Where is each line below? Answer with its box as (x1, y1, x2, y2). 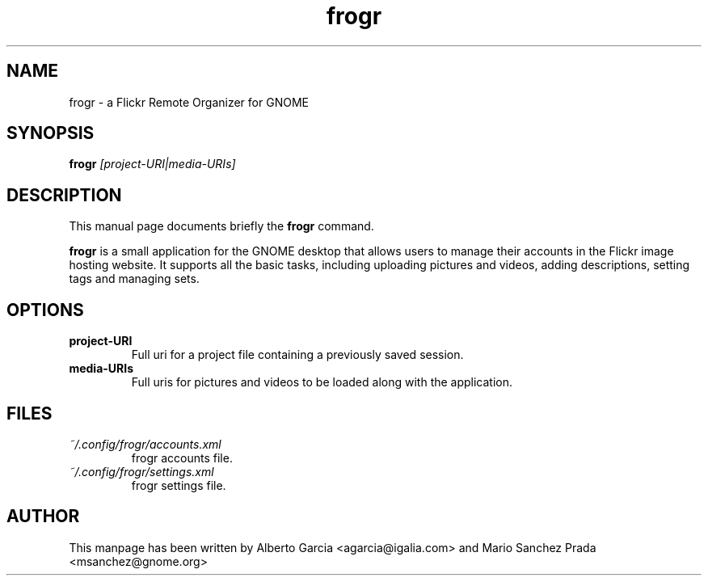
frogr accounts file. (131, 450, 233, 465)
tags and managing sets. (69, 272, 200, 286)
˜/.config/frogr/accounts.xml (69, 436, 221, 451)
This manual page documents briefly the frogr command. (69, 219, 374, 234)
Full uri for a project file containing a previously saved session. (131, 348, 464, 362)
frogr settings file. (131, 478, 226, 492)
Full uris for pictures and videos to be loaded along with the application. (131, 375, 513, 390)
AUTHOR (6, 506, 80, 527)
